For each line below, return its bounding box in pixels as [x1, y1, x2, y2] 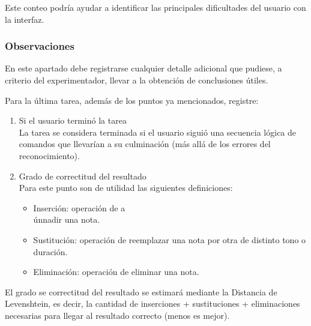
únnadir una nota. [33, 213, 100, 226]
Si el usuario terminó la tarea [19, 114, 127, 127]
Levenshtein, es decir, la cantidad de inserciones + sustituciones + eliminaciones [5, 297, 300, 310]
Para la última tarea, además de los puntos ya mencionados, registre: [5, 94, 259, 106]
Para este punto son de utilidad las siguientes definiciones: [19, 181, 233, 194]
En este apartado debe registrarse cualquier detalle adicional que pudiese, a [5, 62, 282, 74]
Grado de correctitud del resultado [19, 169, 146, 182]
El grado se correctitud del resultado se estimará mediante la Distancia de [5, 285, 277, 298]
